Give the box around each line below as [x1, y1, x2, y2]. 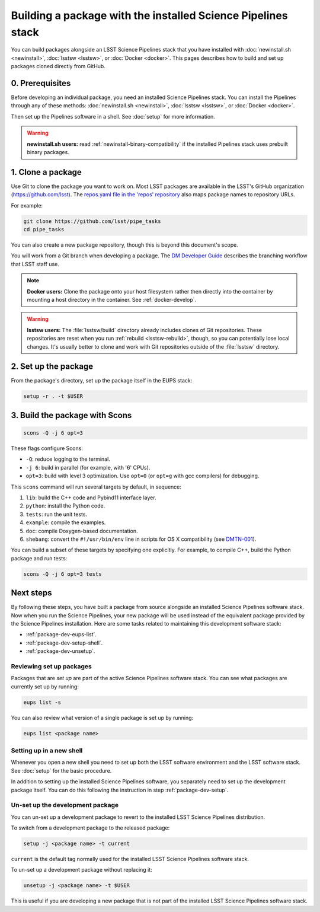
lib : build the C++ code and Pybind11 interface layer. [25, 494, 156, 501]
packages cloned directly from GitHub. [11, 63, 106, 70]
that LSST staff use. [11, 260, 59, 267]
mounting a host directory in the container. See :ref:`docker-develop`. [27, 296, 197, 303]
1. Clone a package [11, 167, 82, 177]
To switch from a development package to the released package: [11, 824, 170, 831]
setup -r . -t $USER [23, 393, 83, 400]
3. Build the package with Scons [11, 410, 132, 420]
